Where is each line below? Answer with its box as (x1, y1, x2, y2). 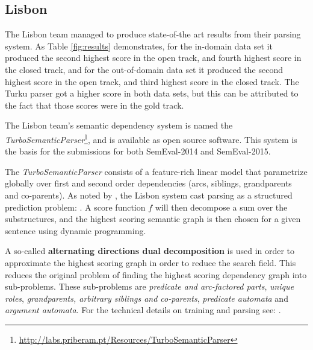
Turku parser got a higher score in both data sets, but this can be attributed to (5, 87, 299, 100)
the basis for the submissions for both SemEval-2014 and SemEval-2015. (5, 145, 271, 157)
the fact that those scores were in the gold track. (5, 98, 184, 111)
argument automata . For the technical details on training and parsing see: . (5, 304, 281, 316)
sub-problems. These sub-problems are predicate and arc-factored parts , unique (5, 280, 294, 293)
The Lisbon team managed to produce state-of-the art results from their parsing (5, 28, 301, 40)
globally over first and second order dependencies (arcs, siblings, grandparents (5, 177, 292, 189)
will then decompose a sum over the (155, 200, 288, 213)
